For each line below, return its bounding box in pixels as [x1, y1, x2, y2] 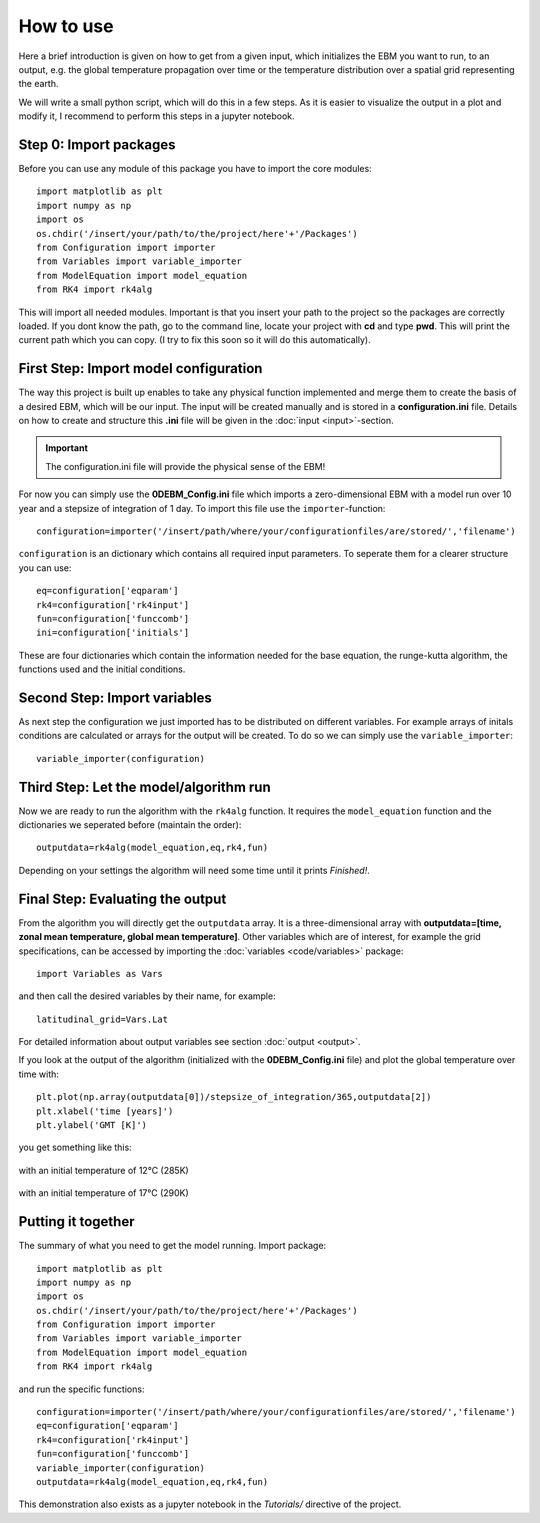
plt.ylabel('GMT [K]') [36, 1120, 148, 1131]
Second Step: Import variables [18, 689, 212, 706]
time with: [18, 1068, 60, 1080]
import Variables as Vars [36, 968, 164, 979]
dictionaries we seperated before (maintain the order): [18, 819, 242, 831]
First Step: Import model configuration [18, 360, 263, 377]
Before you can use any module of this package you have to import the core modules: [18, 163, 372, 175]
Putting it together [18, 1213, 135, 1230]
